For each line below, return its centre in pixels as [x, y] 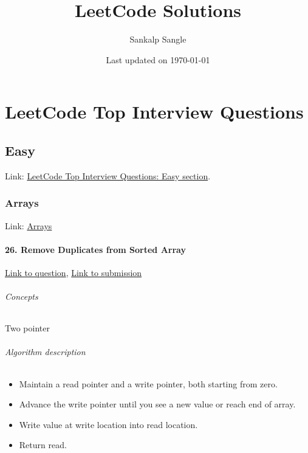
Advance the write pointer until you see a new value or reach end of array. [157, 404]
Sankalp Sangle [158, 39]
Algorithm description [45, 352]
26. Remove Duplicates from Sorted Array [95, 249]
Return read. [43, 445]
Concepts [22, 296]
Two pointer [27, 328]
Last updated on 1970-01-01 [158, 59]
